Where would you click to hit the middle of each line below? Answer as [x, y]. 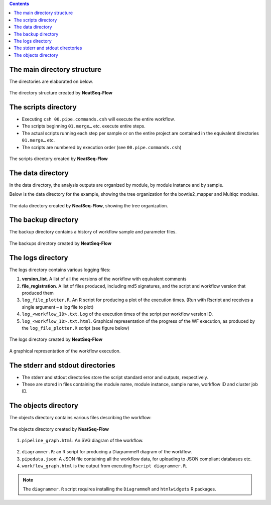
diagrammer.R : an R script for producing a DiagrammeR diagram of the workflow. [107, 452]
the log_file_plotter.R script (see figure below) [76, 328]
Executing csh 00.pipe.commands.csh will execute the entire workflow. [98, 119]
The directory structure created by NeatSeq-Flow [61, 93]
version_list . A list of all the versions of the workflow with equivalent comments [104, 279]
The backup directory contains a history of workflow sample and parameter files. [93, 232]
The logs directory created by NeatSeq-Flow [56, 339]
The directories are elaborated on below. [51, 81]
